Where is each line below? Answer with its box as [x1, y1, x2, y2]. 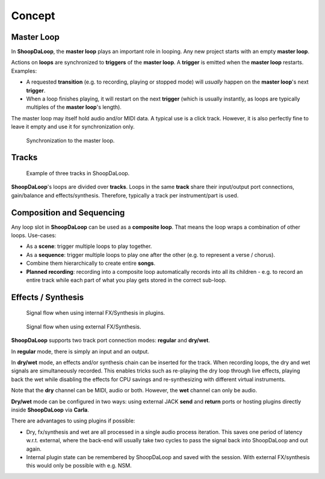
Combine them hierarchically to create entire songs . [26, 259, 156, 267]
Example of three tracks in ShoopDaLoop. [26, 169, 130, 177]
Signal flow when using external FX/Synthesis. [26, 323, 141, 330]
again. [26, 445, 42, 453]
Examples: [11, 67, 37, 75]
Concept [11, 9, 55, 22]
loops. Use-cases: [11, 232, 57, 239]
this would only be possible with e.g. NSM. [26, 462, 132, 469]
